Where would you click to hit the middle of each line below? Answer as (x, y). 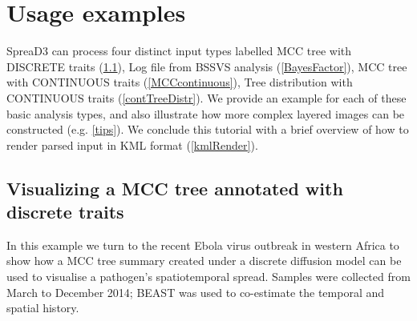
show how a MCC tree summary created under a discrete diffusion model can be (204, 261)
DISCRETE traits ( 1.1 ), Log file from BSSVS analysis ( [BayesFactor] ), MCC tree (207, 66)
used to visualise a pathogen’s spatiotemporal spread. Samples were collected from (208, 277)
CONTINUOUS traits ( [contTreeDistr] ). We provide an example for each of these (206, 97)
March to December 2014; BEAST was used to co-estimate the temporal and (196, 292)
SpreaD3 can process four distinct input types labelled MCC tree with (179, 51)
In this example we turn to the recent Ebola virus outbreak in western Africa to (203, 245)
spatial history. (43, 308)
